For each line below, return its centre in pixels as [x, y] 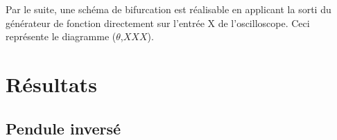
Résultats [51, 84]
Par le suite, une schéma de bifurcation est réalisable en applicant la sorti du [168, 9]
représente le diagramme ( [61, 36]
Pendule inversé [63, 128]
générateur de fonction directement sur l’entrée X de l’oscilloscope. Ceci [158, 23]
